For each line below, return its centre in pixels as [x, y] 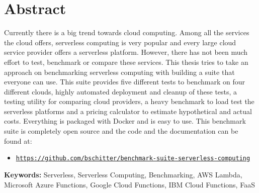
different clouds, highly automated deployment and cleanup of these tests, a [121, 91]
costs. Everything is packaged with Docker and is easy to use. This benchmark [125, 121]
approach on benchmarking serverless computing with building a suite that [119, 72]
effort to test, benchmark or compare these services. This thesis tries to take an [126, 62]
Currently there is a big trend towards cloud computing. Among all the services [127, 32]
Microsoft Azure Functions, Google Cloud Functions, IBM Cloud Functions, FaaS [129, 184]
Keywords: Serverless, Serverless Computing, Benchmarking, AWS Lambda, [123, 174]
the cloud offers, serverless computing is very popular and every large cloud [120, 42]
